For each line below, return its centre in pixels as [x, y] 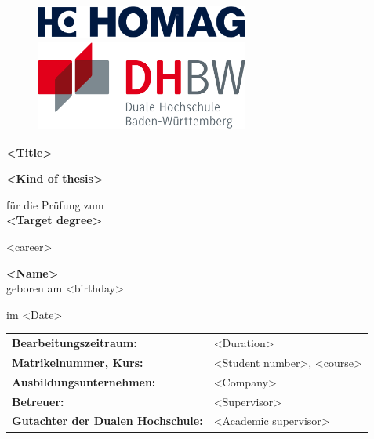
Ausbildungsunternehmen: [84, 381]
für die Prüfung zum [55, 204]
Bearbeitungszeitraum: [74, 343]
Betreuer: [38, 401]
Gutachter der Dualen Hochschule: [107, 421]
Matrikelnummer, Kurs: [78, 362]
